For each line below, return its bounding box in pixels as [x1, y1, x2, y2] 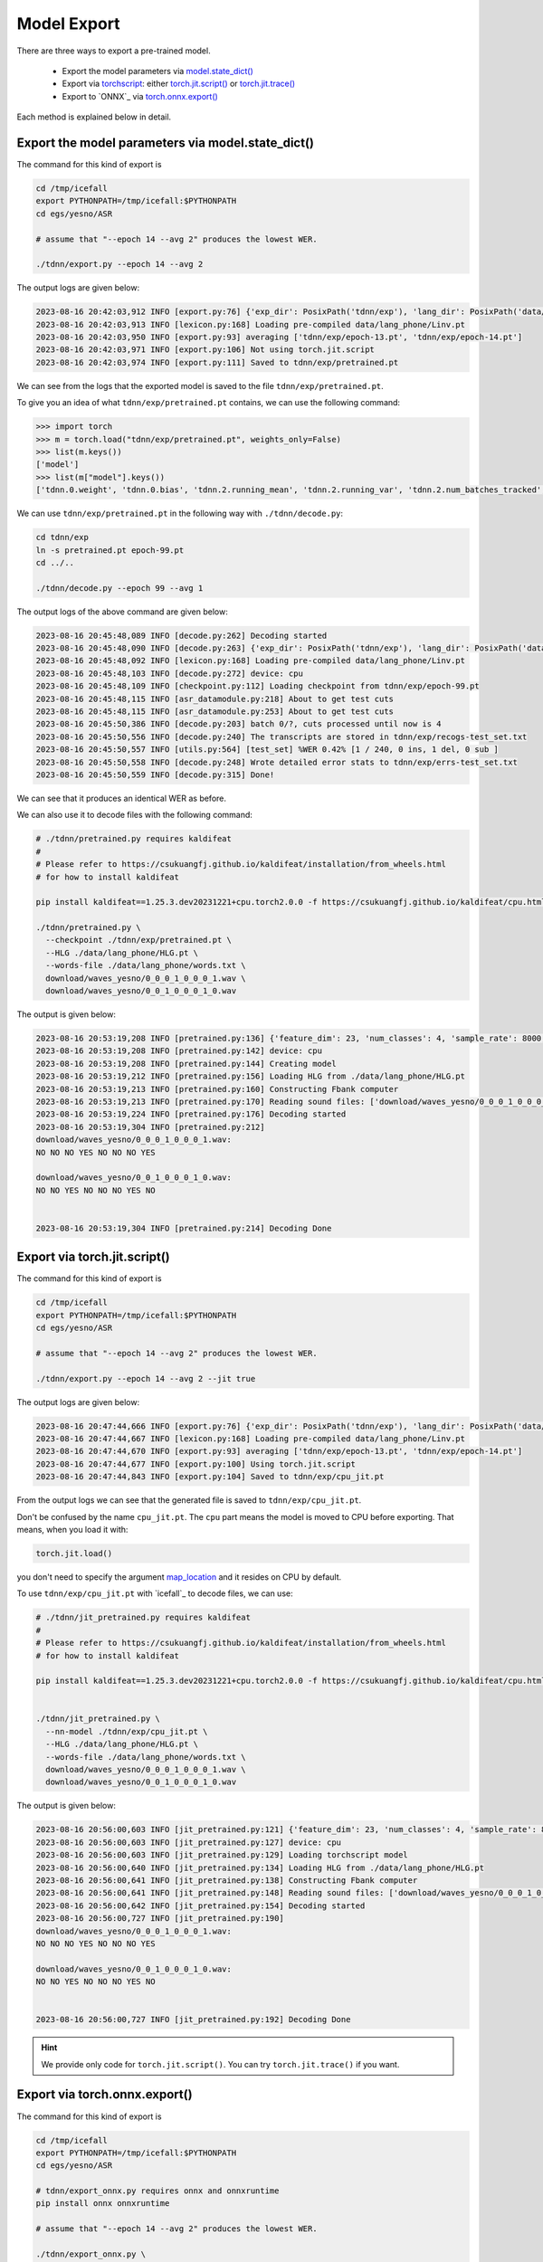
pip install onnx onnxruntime [35, 2199, 170, 2209]
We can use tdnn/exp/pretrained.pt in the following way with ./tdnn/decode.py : [16, 508, 344, 519]
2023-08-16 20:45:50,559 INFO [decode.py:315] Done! [35, 769, 275, 780]
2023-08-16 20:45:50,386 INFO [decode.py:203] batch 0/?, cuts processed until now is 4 [35, 719, 443, 729]
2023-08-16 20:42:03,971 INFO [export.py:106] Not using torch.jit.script [35, 345, 376, 355]
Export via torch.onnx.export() [16, 2086, 194, 2103]
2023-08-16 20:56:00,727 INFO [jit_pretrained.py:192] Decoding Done [35, 2014, 351, 2025]
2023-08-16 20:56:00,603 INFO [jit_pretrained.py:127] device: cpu [35, 1837, 342, 1848]
